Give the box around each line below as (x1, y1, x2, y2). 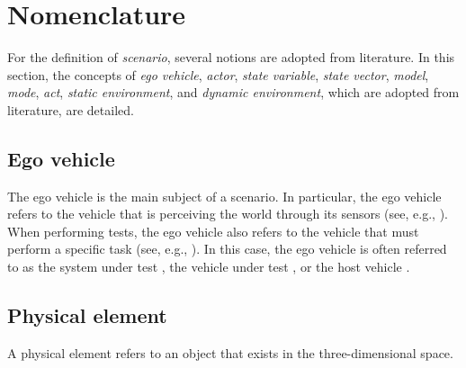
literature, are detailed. (7, 100, 134, 119)
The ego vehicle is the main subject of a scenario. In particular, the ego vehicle (7, 186, 442, 205)
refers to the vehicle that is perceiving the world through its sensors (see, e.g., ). (7, 204, 448, 223)
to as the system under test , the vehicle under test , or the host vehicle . (7, 257, 410, 276)
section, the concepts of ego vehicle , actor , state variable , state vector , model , (7, 65, 429, 84)
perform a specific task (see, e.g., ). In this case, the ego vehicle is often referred (7, 239, 447, 258)
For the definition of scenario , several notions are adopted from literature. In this (7, 48, 455, 67)
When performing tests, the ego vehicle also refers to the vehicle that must (7, 221, 419, 240)
